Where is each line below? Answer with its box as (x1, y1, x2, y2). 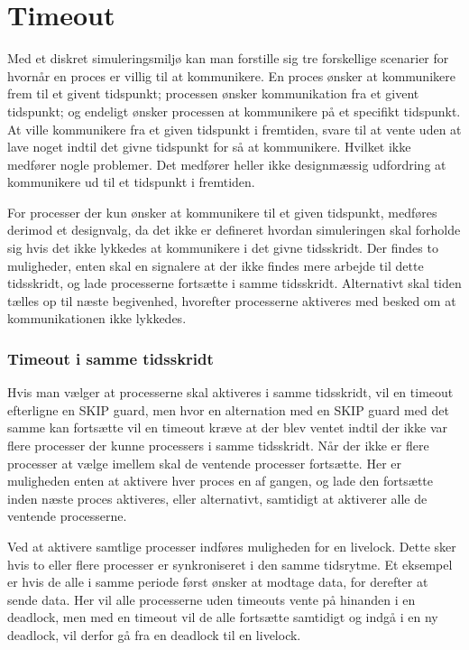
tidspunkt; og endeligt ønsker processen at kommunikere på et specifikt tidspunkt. (7, 101, 461, 120)
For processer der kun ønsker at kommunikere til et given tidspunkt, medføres (7, 202, 437, 221)
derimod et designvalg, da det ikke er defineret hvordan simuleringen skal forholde (7, 220, 461, 239)
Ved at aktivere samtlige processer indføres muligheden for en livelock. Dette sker (7, 537, 456, 555)
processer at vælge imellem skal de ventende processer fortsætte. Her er (7, 453, 401, 472)
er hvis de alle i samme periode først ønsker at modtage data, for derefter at (7, 572, 428, 591)
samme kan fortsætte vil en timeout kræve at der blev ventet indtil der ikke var (7, 418, 447, 437)
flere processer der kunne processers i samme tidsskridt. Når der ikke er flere (7, 436, 429, 455)
